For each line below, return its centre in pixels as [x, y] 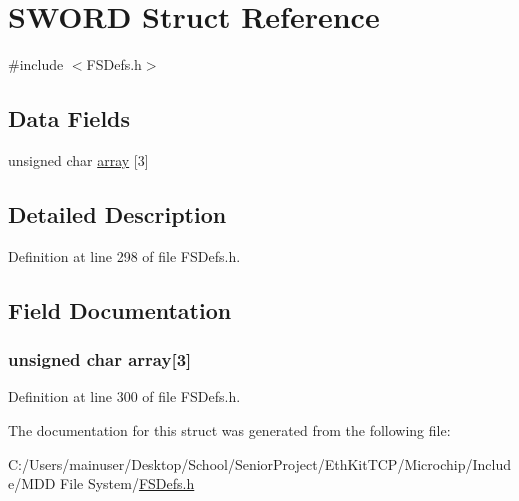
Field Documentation [120, 309]
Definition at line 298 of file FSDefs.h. [124, 255]
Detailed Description [117, 213]
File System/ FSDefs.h [127, 483]
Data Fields [69, 118]
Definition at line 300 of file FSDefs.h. [124, 396]
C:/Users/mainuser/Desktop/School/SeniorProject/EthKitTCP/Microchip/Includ [260, 463]
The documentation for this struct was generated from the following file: [229, 429]
